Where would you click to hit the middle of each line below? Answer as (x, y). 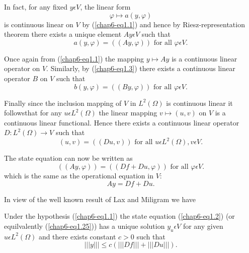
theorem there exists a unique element (63, 34)
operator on (22, 68)
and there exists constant (77, 236)
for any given (203, 226)
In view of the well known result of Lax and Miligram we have (100, 199)
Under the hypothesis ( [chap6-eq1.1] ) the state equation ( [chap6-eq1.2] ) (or (119, 216)
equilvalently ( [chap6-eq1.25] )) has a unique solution (85, 226)
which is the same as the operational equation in (79, 176)
